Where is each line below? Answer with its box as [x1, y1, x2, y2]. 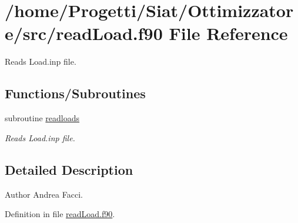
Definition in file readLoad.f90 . [5, 208, 115, 220]
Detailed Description [5, 160, 133, 178]
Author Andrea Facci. [5, 188, 83, 200]
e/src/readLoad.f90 [5, 21, 163, 45]
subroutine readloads [5, 112, 80, 124]
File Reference [169, 21, 288, 45]
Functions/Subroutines [5, 84, 146, 102]
